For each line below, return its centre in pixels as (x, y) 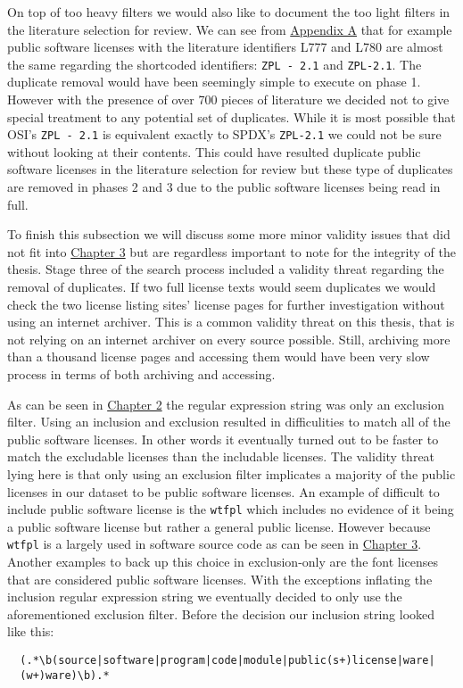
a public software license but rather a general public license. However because (219, 526)
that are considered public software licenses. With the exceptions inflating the (220, 579)
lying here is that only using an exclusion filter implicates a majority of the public (231, 473)
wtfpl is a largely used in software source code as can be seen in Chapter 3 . (215, 544)
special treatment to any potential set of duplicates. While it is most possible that (231, 116)
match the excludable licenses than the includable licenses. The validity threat (221, 456)
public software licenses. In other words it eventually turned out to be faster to (223, 439)
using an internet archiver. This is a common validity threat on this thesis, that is (231, 322)
